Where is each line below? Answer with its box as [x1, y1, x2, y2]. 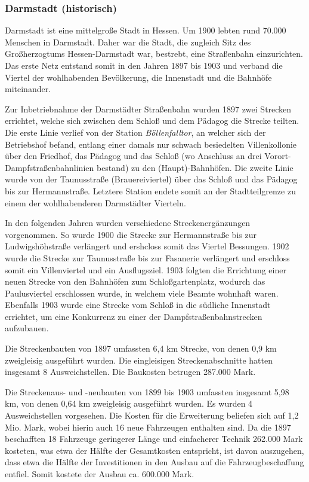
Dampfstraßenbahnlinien [5, 161, 94, 173]
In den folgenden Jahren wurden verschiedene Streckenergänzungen [5, 216, 251, 229]
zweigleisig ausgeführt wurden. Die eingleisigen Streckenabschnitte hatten [5, 353, 273, 366]
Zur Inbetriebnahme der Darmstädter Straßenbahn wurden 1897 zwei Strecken [5, 102, 292, 115]
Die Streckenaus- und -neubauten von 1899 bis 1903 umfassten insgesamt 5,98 [5, 385, 289, 398]
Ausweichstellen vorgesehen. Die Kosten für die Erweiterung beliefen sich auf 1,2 [5, 409, 299, 422]
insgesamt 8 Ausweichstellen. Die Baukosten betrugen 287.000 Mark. [5, 365, 256, 378]
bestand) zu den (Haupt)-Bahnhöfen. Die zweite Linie [96, 161, 293, 173]
